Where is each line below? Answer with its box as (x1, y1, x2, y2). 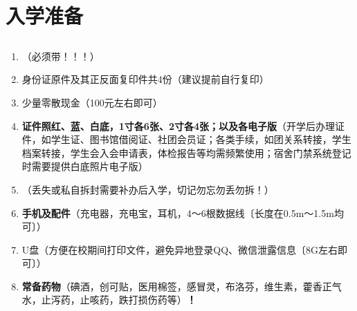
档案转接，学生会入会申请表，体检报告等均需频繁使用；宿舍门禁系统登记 (21, 145, 351, 160)
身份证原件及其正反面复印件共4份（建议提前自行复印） (21, 72, 269, 86)
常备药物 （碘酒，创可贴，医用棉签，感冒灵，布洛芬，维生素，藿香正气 (21, 279, 342, 293)
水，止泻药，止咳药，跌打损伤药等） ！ (21, 292, 196, 307)
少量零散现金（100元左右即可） (21, 95, 163, 109)
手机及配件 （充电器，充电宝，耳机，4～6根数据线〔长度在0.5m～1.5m (21, 205, 334, 220)
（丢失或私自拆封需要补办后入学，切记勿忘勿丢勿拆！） (21, 182, 274, 196)
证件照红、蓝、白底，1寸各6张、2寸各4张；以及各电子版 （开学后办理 (21, 118, 335, 133)
